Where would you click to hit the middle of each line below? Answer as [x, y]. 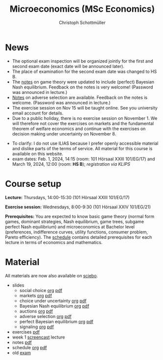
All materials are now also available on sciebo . [51, 275]
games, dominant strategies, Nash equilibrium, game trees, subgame [75, 222]
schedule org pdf [30, 347]
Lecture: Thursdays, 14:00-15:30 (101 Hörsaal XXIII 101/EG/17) [67, 197]
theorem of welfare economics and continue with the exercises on [79, 129]
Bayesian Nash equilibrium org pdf [54, 306]
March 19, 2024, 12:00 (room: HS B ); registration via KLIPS [71, 164]
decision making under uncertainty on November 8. [64, 134]
